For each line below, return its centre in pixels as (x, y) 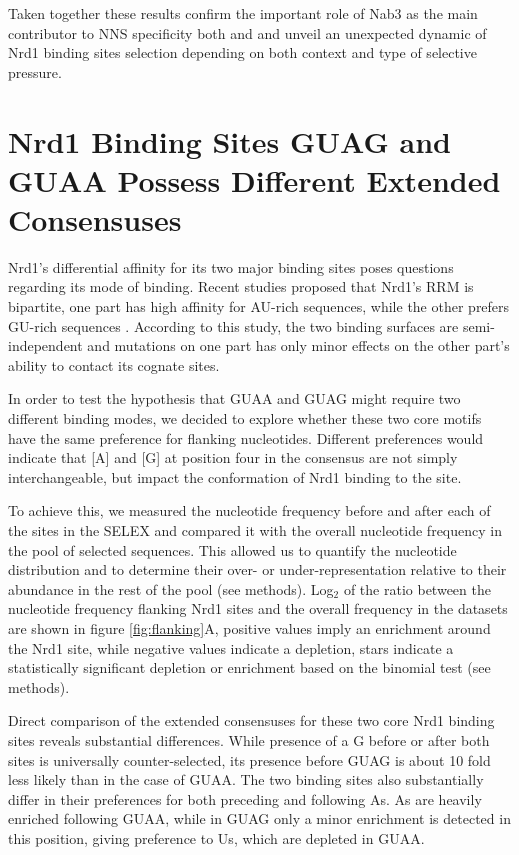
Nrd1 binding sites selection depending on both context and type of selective (242, 52)
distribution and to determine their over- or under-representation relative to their (257, 569)
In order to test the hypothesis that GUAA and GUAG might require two (234, 398)
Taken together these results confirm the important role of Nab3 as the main (243, 13)
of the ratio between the (417, 588)
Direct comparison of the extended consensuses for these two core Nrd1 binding (251, 720)
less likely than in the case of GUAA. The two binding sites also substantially (246, 779)
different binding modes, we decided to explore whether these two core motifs (245, 418)
